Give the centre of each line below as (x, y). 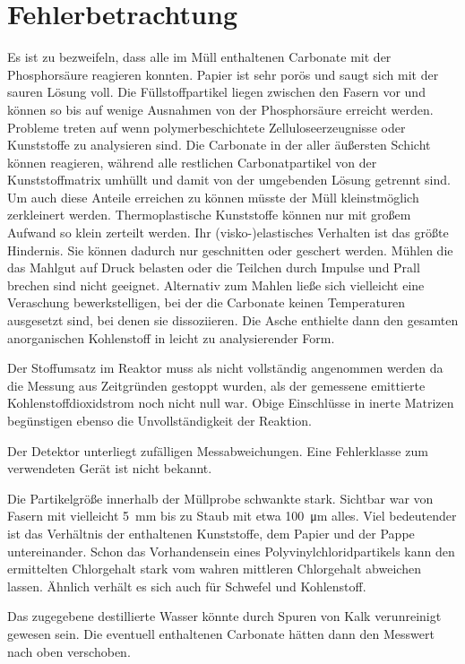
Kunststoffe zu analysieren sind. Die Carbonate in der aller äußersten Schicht (219, 145)
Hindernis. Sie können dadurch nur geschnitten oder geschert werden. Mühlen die (230, 250)
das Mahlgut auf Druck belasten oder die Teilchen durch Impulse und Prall (214, 267)
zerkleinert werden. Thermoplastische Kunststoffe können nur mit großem (209, 215)
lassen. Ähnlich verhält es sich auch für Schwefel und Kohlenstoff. (187, 586)
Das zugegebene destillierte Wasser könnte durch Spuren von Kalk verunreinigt (224, 616)
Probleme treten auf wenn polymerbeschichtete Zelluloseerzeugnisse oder (207, 127)
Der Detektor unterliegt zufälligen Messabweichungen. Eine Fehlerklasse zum (218, 450)
